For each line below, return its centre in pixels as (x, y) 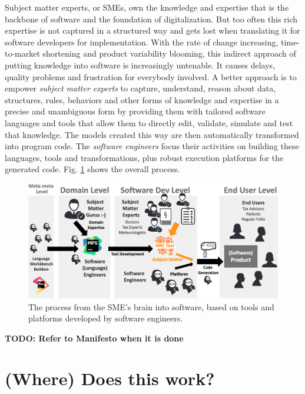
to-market (22, 53)
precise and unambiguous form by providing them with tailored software (135, 111)
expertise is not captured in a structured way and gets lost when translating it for (152, 30)
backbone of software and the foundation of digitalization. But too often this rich (151, 19)
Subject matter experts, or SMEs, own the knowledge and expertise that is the (147, 7)
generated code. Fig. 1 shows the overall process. (92, 169)
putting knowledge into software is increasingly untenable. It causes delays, (140, 65)
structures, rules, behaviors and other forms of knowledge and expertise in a (142, 99)
